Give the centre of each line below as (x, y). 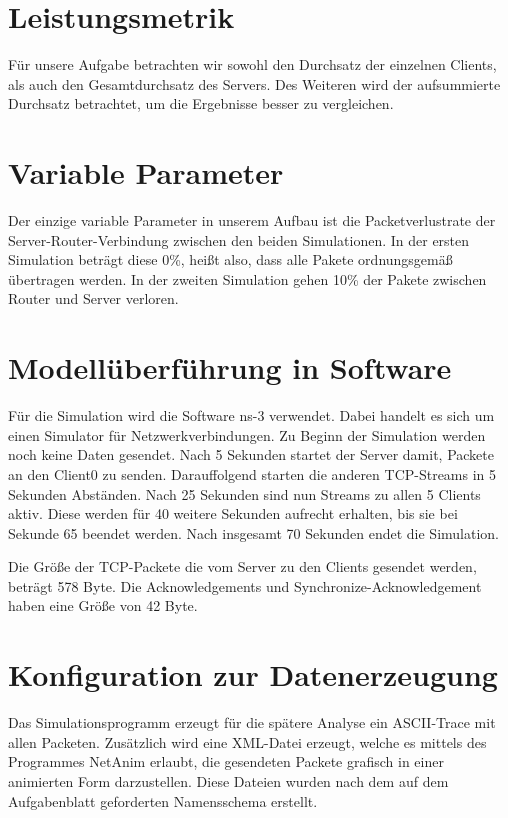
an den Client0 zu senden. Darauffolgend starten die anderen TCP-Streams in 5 (252, 473)
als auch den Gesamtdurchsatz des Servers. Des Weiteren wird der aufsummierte (254, 83)
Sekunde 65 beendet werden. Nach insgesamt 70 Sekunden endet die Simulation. (253, 532)
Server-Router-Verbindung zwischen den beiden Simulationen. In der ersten (239, 239)
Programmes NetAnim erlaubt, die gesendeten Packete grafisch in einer (226, 761)
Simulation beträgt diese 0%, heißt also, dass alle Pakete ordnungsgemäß (230, 259)
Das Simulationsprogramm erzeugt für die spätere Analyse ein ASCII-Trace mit (252, 722)
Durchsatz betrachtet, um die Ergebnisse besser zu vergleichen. (201, 103)
